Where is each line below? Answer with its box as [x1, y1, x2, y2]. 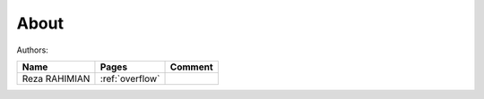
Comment [169, 61, 214, 73]
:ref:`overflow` [99, 72, 160, 85]
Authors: [16, 45, 48, 55]
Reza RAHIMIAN [22, 72, 91, 85]
